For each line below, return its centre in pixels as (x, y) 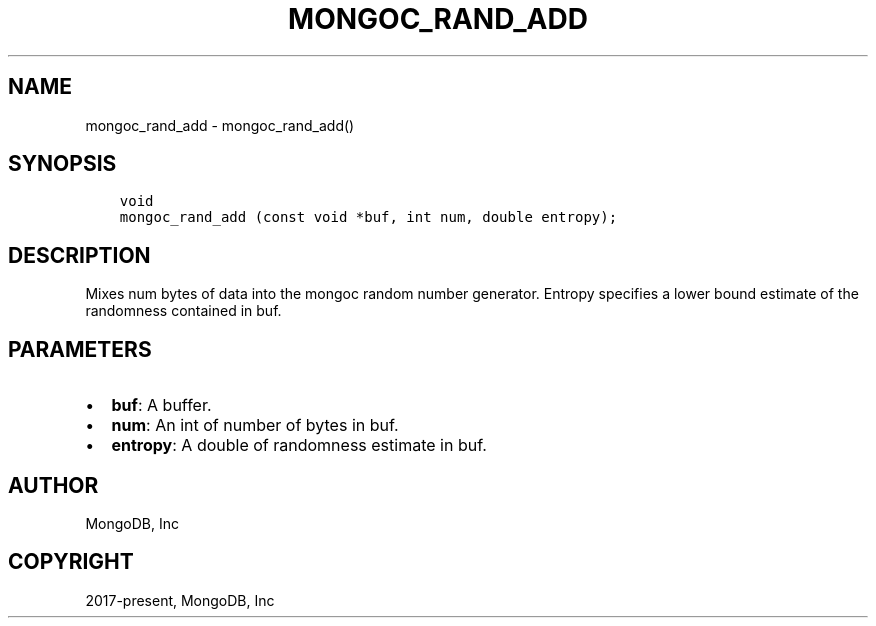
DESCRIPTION (79, 255)
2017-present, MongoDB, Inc (180, 600)
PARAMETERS (80, 349)
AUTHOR (53, 485)
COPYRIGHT (71, 562)
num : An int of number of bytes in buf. (255, 425)
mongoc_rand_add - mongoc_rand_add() (220, 125)
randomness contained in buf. (183, 311)
